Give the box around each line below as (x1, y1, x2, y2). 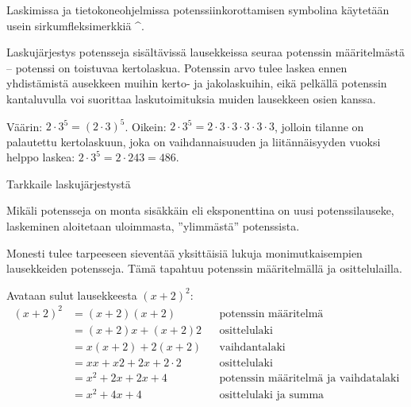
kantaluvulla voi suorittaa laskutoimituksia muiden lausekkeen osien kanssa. (6, 90, 376, 107)
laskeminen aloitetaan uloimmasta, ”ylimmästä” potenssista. (6, 218, 300, 235)
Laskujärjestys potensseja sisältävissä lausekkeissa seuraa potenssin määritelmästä (6, 44, 405, 60)
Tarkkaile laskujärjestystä (6, 175, 131, 192)
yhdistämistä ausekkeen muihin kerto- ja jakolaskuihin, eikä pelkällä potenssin (6, 75, 387, 91)
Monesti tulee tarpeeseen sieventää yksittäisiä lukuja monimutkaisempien (6, 244, 363, 261)
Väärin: (6, 118, 43, 134)
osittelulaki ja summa (219, 390, 325, 401)
